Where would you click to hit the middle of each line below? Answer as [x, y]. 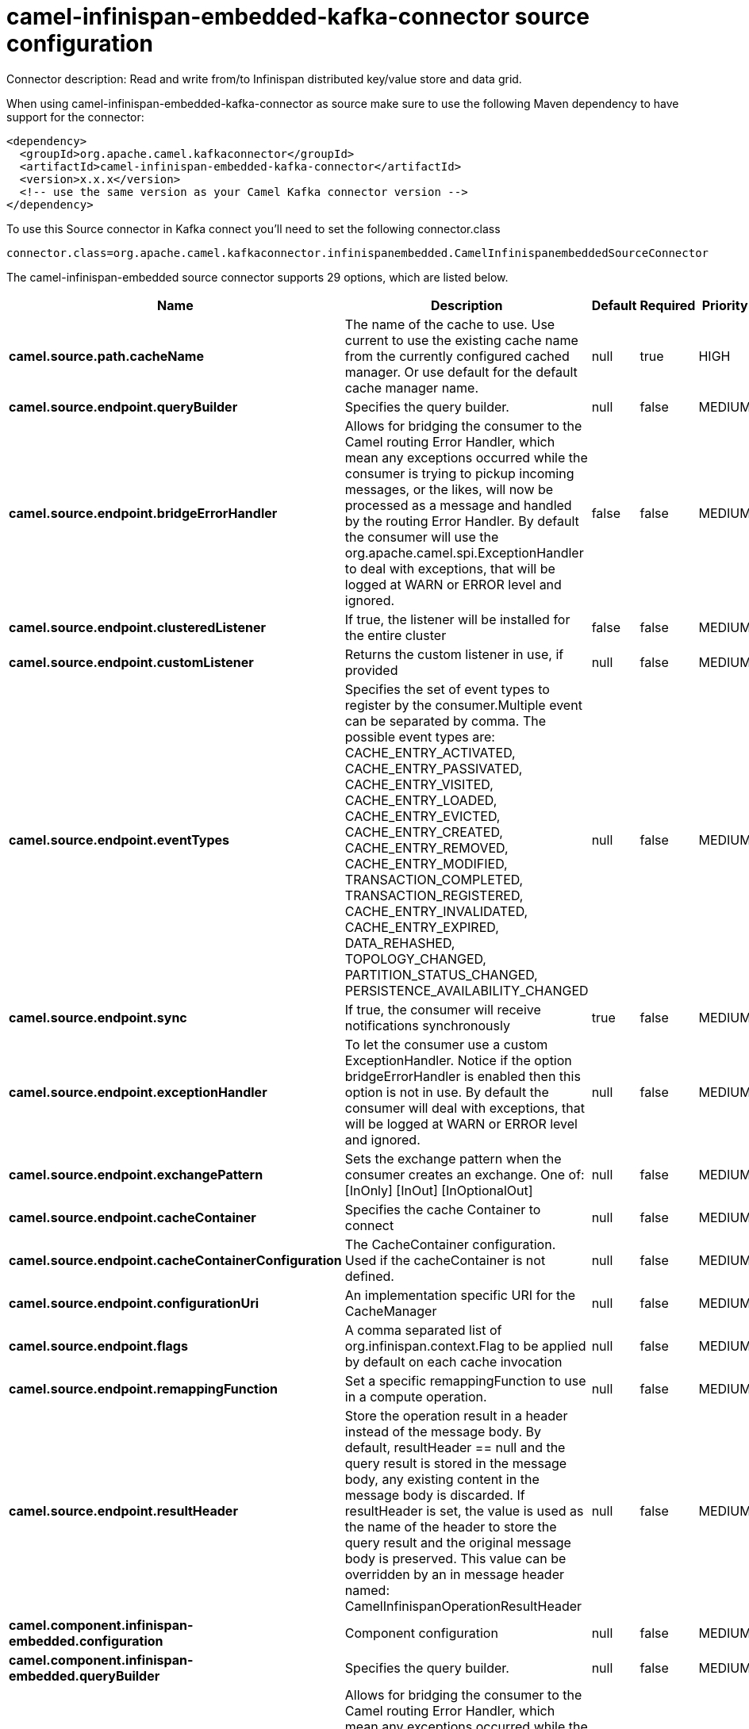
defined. [369, 1276]
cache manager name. [412, 387]
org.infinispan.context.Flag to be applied [465, 1346]
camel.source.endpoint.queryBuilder [123, 406]
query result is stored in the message [456, 1463]
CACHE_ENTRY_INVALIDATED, [436, 911]
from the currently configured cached [457, 356]
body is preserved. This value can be [455, 1558]
